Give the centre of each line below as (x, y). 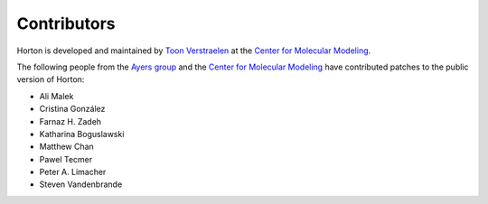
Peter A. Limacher (73, 172)
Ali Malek (56, 96)
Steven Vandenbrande (81, 184)
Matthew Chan (66, 147)
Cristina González (72, 109)
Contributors (66, 23)
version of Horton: (51, 79)
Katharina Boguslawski (82, 134)
